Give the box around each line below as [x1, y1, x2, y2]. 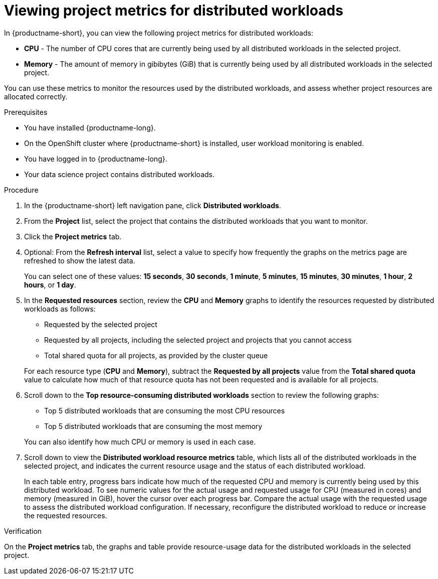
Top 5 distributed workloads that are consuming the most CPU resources [44, 406, 285, 415]
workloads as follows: [24, 304, 96, 313]
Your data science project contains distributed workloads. [24, 170, 214, 179]
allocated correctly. [4, 92, 68, 101]
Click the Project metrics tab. [24, 232, 122, 241]
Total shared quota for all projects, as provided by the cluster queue [44, 351, 268, 360]
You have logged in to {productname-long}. [24, 154, 167, 163]
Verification [4, 526, 42, 535]
